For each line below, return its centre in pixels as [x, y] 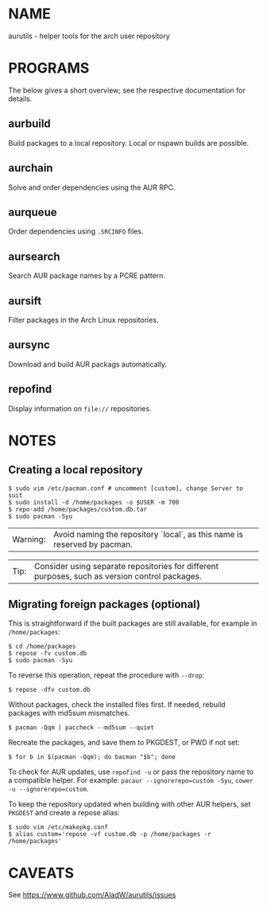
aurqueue [33, 212]
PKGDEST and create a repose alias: [64, 813]
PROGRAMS [49, 68]
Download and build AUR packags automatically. [88, 364]
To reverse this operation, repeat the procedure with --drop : [106, 675]
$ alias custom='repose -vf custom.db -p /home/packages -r [110, 834]
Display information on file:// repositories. [80, 408]
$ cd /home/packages [43, 646]
